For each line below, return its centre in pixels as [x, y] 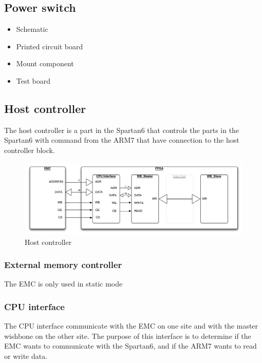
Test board [33, 80]
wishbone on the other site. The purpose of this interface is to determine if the [128, 336]
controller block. [30, 150]
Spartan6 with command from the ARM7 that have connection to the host [122, 140]
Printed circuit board [50, 46]
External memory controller [63, 265]
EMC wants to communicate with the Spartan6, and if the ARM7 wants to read [130, 346]
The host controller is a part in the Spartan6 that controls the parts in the [122, 130]
